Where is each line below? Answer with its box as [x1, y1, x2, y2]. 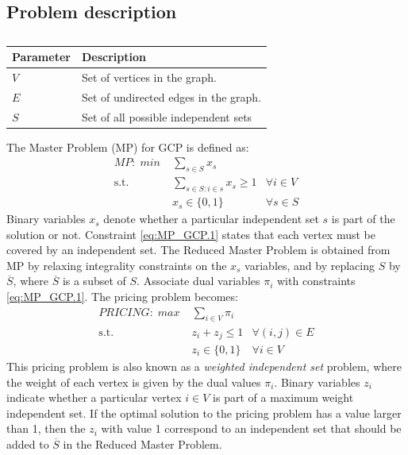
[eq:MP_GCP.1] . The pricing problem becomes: [6, 288, 238, 305]
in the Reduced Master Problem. [63, 435, 222, 452]
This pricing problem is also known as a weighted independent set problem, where [6, 358, 402, 375]
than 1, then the [6, 420, 86, 437]
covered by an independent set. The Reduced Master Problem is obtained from [6, 241, 391, 258]
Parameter [12, 48, 71, 65]
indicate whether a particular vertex [6, 389, 182, 406]
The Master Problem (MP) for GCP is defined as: [6, 138, 249, 155]
